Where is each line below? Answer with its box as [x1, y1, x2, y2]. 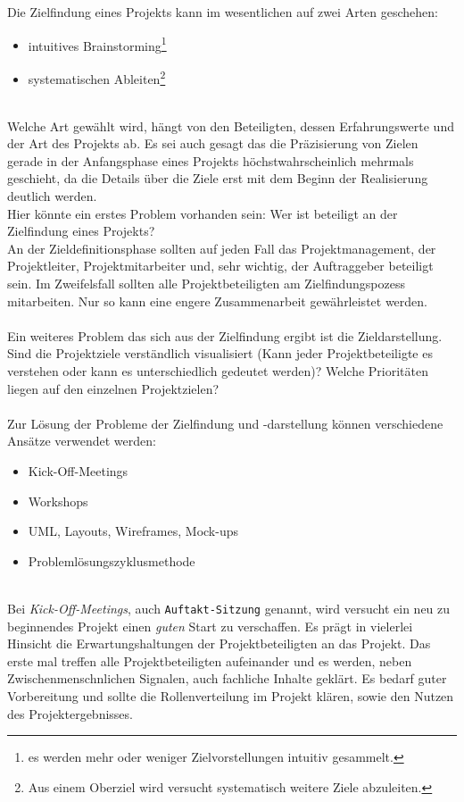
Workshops [28, 491, 88, 510]
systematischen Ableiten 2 [28, 66, 166, 88]
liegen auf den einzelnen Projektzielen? [7, 379, 220, 397]
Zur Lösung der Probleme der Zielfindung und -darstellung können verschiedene [7, 414, 443, 432]
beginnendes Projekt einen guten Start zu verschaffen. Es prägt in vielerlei [7, 616, 413, 635]
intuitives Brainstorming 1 [28, 33, 167, 54]
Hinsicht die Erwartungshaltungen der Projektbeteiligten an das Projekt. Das [7, 634, 431, 653]
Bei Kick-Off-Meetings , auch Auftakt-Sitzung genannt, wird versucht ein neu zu [7, 598, 451, 617]
